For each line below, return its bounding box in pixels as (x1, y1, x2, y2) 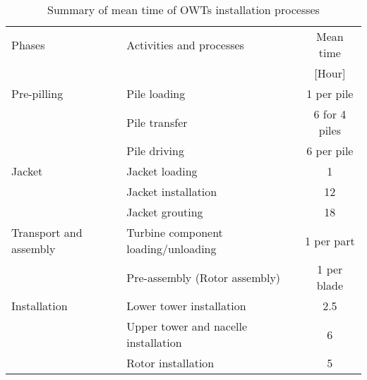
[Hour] (314, 65, 346, 81)
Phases (11, 36, 45, 53)
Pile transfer (126, 114, 188, 130)
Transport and (11, 224, 83, 240)
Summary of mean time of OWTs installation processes (47, 1, 320, 18)
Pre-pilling (11, 85, 64, 102)
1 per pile (306, 85, 354, 102)
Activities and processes (126, 36, 244, 53)
